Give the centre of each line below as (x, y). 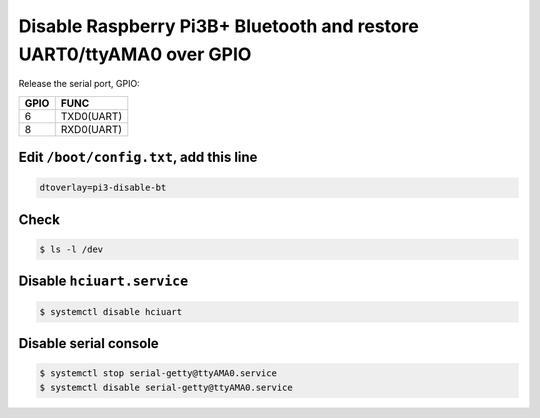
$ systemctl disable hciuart (111, 311)
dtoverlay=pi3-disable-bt (103, 188)
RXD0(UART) (91, 129)
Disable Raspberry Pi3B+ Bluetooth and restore (218, 26)
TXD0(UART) (91, 116)
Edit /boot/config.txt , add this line (138, 157)
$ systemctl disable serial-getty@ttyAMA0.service (166, 387)
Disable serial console (88, 343)
